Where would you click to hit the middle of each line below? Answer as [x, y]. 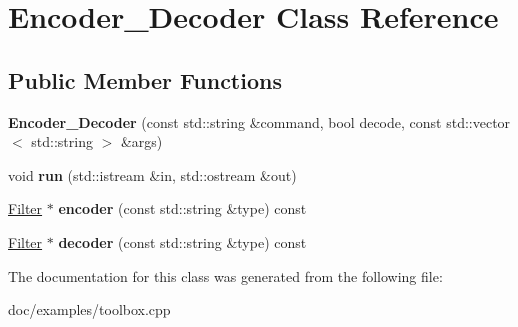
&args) [141, 141]
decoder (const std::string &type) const [182, 241]
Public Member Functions [145, 79]
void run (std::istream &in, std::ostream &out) [152, 174]
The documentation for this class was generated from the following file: [225, 275]
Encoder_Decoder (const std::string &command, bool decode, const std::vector [259, 121]
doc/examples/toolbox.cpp [89, 309]
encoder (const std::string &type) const [182, 208]
